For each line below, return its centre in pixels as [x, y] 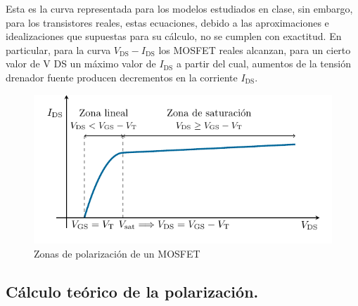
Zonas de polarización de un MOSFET [117, 253]
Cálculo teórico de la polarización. [132, 291]
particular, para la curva [58, 49]
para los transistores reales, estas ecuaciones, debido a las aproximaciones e [167, 22]
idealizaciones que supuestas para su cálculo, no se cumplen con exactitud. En [174, 36]
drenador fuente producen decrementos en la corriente [122, 77]
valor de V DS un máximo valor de [81, 64]
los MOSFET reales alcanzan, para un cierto [255, 49]
